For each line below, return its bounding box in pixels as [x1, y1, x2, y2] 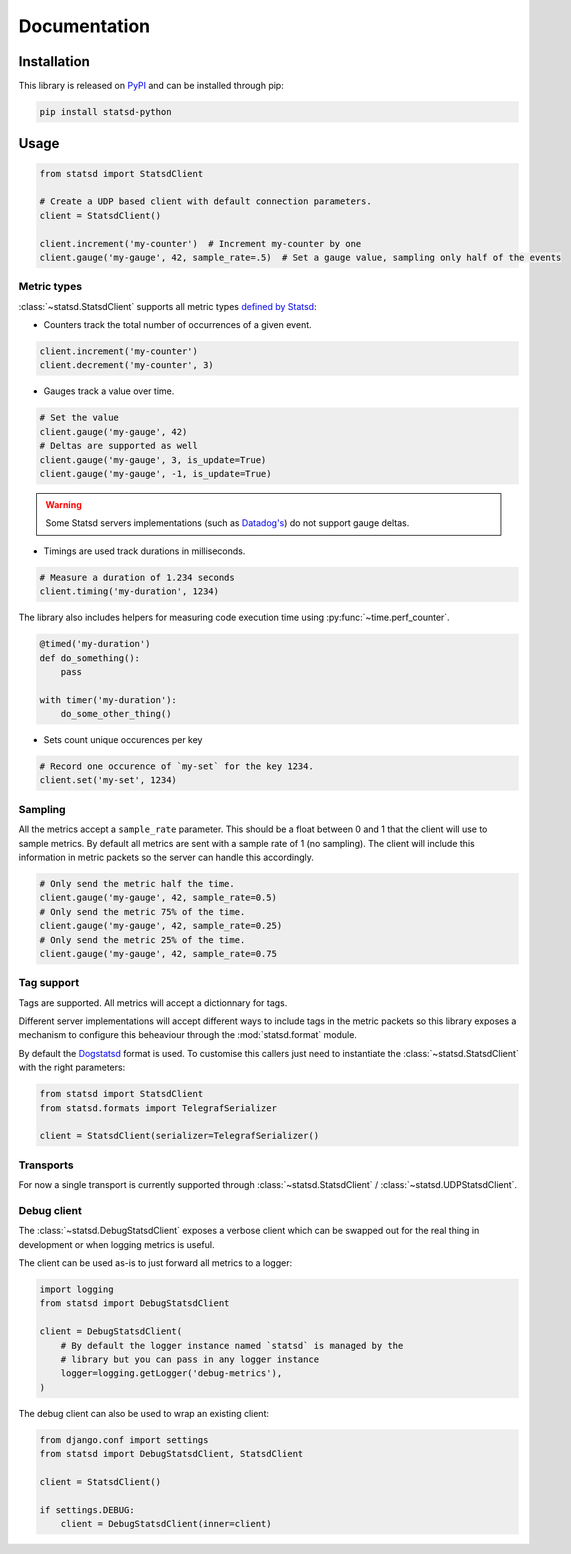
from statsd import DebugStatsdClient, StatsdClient [39, 1448, 304, 1460]
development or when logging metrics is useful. [18, 1238, 215, 1250]
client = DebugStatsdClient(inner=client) [60, 1518, 272, 1530]
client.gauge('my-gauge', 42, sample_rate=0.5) [39, 892, 277, 904]
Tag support [18, 976, 80, 990]
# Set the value [39, 412, 120, 424]
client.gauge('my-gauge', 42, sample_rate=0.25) [39, 920, 283, 932]
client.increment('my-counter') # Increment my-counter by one [39, 238, 362, 249]
